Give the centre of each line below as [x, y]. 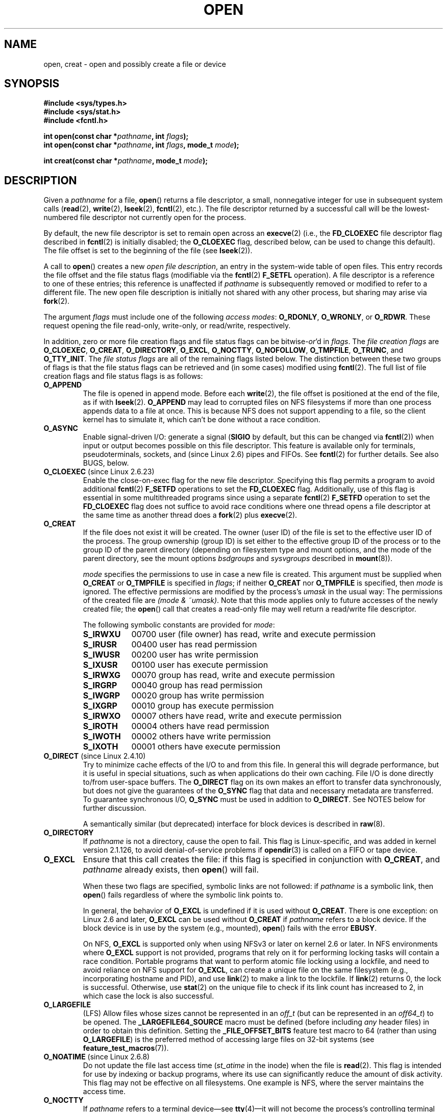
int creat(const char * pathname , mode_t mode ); [126, 161]
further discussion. [115, 808]
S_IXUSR [100, 665]
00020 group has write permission [198, 696]
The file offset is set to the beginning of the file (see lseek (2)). [148, 251]
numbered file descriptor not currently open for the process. [145, 217]
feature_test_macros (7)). [126, 1048]
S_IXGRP [100, 706]
